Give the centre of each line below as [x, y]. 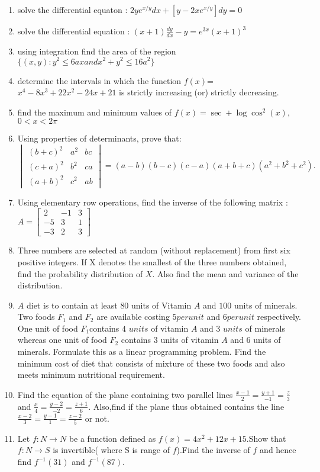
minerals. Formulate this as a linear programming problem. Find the [142, 351]
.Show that [266, 438]
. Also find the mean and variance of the [225, 273]
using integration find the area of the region [97, 51]
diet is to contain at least [72, 305]
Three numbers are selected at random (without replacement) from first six [154, 250]
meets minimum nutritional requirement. [91, 375]
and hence [278, 450]
